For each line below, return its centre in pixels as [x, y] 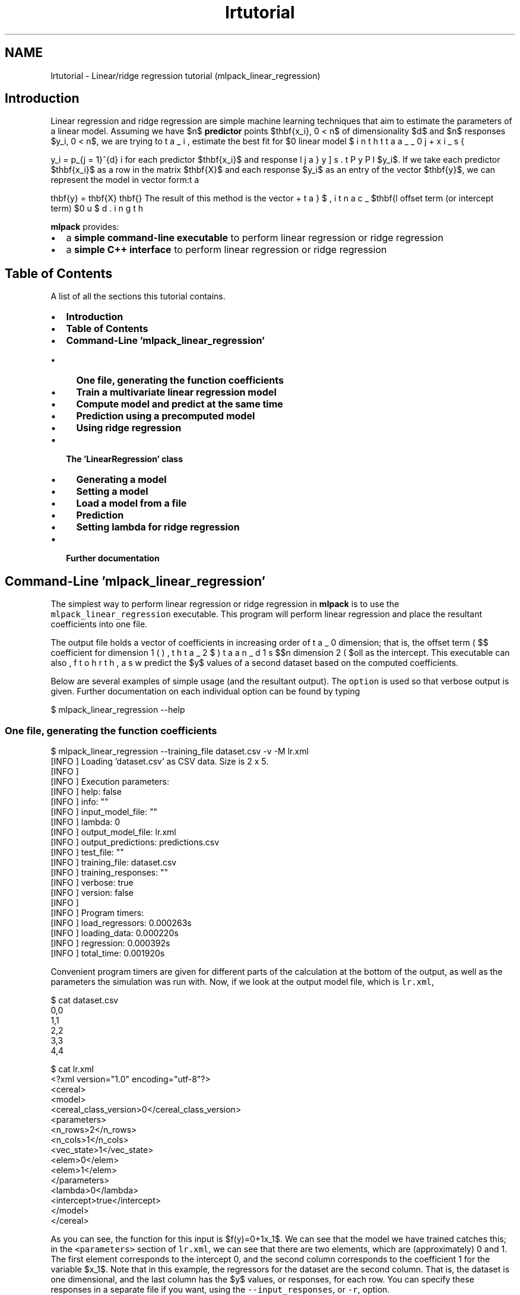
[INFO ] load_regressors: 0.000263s [121, 923]
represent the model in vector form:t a [125, 180]
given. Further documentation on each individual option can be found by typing [205, 691]
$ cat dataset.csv [85, 1000]
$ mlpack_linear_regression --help [118, 710]
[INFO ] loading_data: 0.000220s [115, 933]
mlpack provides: [85, 227]
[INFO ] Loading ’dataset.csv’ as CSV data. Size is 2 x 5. [160, 761]
